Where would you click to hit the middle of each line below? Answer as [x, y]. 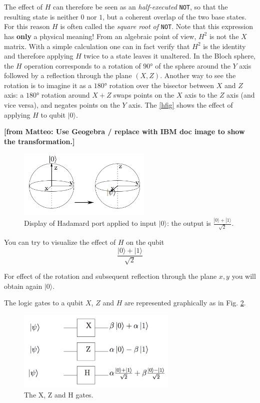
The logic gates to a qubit [44, 303]
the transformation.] [39, 141]
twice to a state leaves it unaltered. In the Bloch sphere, [169, 56]
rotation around [65, 95]
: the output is [189, 223]
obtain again [23, 286]
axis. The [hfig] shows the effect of [181, 105]
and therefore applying [39, 56]
